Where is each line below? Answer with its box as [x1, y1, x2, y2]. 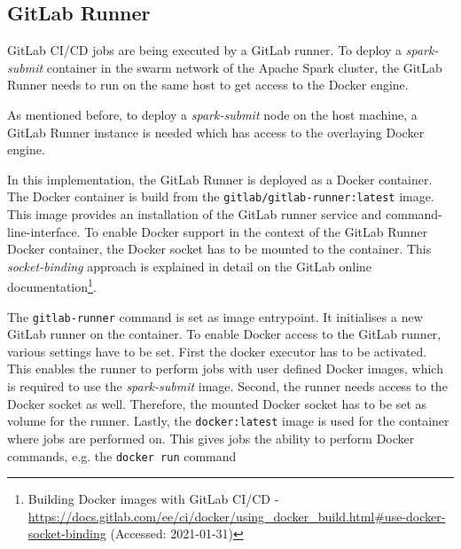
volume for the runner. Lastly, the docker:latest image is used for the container [7, 412, 449, 430]
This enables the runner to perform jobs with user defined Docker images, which [7, 359, 443, 378]
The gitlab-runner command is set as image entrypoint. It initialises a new [7, 307, 423, 325]
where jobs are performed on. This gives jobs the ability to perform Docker [7, 428, 415, 447]
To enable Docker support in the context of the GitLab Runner [84, 222, 428, 240]
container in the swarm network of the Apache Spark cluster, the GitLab [46, 58, 442, 76]
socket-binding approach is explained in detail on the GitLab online [7, 256, 372, 275]
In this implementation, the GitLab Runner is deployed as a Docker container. [7, 169, 433, 188]
